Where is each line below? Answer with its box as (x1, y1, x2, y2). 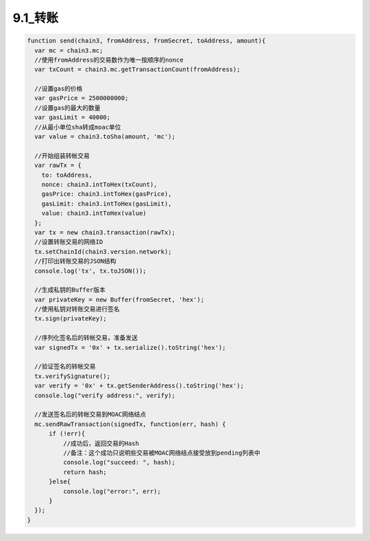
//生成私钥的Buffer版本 (34, 286, 106, 294)
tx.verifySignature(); (34, 372, 111, 380)
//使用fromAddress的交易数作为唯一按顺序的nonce (34, 55, 184, 64)
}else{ (49, 478, 71, 486)
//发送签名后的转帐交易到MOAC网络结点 (34, 411, 147, 418)
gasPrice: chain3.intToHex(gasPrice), (41, 190, 172, 198)
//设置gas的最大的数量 (34, 103, 101, 112)
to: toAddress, (41, 171, 92, 179)
